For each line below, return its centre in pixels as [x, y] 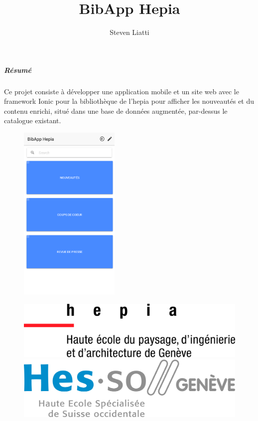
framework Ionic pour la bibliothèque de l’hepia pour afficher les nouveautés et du [129, 101]
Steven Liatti [129, 32]
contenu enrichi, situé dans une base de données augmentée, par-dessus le [116, 110]
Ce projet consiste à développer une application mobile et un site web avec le [122, 91]
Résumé [18, 70]
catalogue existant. [33, 120]
